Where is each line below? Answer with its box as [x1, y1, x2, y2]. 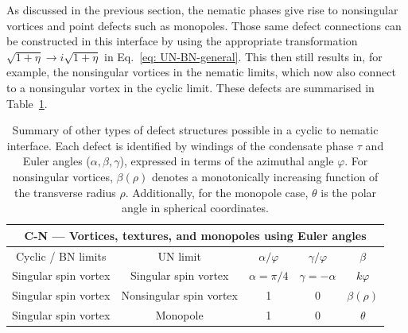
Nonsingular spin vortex [121, 287, 238, 304]
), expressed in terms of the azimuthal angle [119, 153, 334, 169]
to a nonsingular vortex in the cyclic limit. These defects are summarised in [6, 79, 375, 95]
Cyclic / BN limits [16, 247, 107, 264]
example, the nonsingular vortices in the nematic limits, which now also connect [6, 64, 396, 80]
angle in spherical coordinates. [122, 199, 269, 216]
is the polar [321, 184, 377, 200]
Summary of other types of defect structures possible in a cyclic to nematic [12, 122, 379, 138]
